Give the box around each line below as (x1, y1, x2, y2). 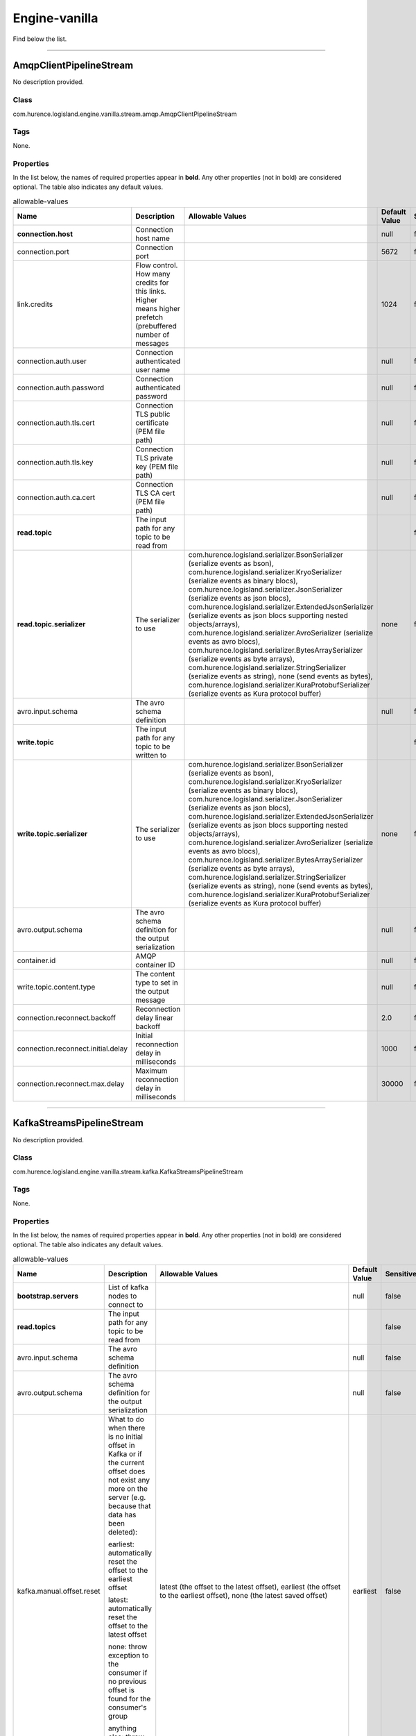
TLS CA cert (135, 488, 175, 498)
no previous (107, 1677, 147, 1687)
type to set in (135, 978, 178, 987)
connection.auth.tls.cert (17, 418, 95, 428)
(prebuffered (135, 322, 177, 331)
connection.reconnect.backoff (17, 1013, 116, 1023)
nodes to (107, 1292, 137, 1301)
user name (135, 365, 171, 375)
